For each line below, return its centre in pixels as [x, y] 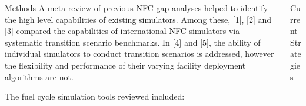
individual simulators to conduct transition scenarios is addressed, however [139, 54]
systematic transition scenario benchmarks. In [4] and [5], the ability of [133, 42]
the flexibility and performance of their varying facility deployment [125, 65]
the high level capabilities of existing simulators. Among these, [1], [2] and [138, 19]
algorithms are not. [39, 76]
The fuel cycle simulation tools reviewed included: [95, 96]
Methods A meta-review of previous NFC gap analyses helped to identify [137, 8]
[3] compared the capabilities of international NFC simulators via [122, 31]
